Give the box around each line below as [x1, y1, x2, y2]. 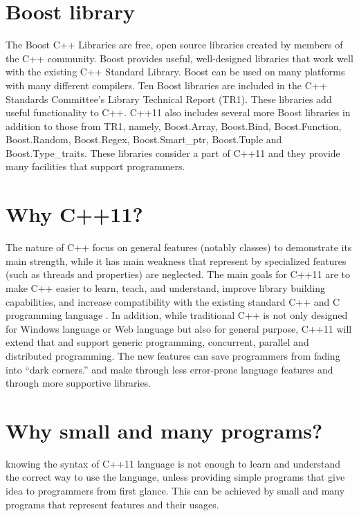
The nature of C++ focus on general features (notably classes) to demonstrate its [6, 240, 352, 255]
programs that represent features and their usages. [6, 497, 219, 511]
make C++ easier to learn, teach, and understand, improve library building [6, 280, 326, 295]
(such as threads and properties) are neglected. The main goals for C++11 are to [6, 267, 350, 282]
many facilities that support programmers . [6, 159, 185, 174]
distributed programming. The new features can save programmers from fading [6, 348, 340, 362]
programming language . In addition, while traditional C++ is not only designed [6, 308, 348, 322]
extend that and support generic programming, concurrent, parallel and [6, 335, 309, 349]
